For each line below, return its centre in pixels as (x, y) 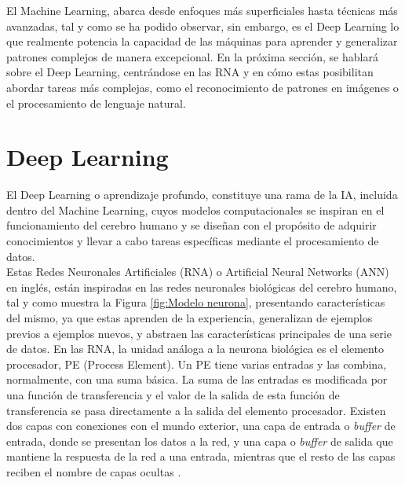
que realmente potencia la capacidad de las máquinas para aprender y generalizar (202, 41)
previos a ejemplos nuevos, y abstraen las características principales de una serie (199, 333)
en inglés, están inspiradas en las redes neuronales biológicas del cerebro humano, (202, 287)
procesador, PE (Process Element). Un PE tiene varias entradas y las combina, (197, 364)
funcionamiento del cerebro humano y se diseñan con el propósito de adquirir (192, 225)
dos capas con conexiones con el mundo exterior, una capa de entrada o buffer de (201, 426)
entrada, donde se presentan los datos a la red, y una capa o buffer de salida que (200, 441)
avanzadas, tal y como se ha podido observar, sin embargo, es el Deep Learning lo (203, 26)
